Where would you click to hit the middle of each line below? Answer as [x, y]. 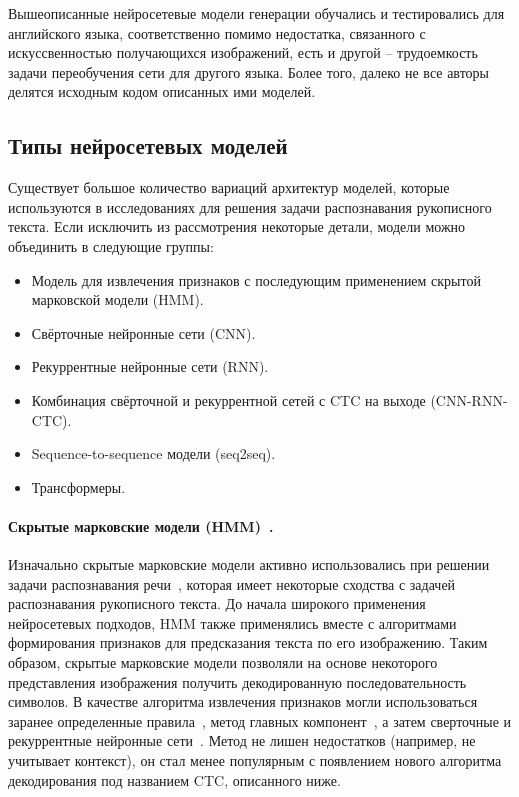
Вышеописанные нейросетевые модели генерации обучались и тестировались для [256, 13]
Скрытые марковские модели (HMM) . [141, 525]
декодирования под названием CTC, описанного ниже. [174, 779]
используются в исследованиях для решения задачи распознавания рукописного [250, 206]
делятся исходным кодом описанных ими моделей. [162, 91]
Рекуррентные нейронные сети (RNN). [150, 366]
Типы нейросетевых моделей [148, 145]
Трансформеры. [78, 486]
